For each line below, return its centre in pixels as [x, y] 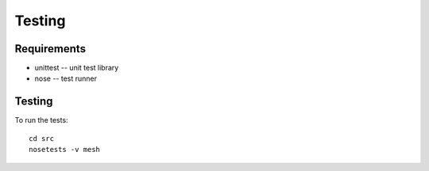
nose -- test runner [66, 78]
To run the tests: [41, 120]
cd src [42, 138]
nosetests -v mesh [65, 150]
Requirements [50, 49]
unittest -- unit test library [77, 68]
